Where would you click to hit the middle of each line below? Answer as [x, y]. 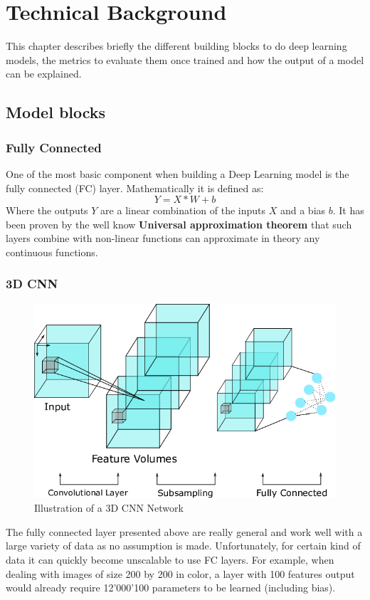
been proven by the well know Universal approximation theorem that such [179, 224]
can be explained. [44, 74]
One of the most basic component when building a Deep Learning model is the [178, 173]
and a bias [303, 210]
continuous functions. [52, 252]
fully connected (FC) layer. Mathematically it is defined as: [135, 188]
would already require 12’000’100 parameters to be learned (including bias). [171, 588]
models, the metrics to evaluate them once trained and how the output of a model [185, 59]
